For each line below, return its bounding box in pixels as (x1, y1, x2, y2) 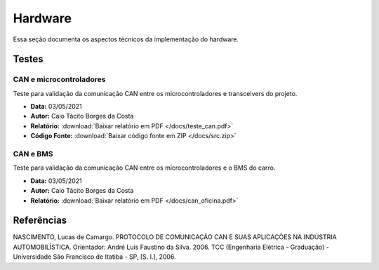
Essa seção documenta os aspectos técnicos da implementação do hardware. (13, 35, 239, 43)
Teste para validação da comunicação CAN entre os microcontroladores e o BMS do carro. (13, 163, 276, 172)
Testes (13, 53, 44, 65)
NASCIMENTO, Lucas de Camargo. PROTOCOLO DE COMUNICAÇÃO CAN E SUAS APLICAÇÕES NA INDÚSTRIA (13, 233, 337, 241)
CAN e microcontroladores (13, 74, 106, 84)
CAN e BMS (13, 149, 53, 159)
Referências (13, 215, 67, 227)
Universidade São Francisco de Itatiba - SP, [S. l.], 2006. (13, 252, 176, 261)
